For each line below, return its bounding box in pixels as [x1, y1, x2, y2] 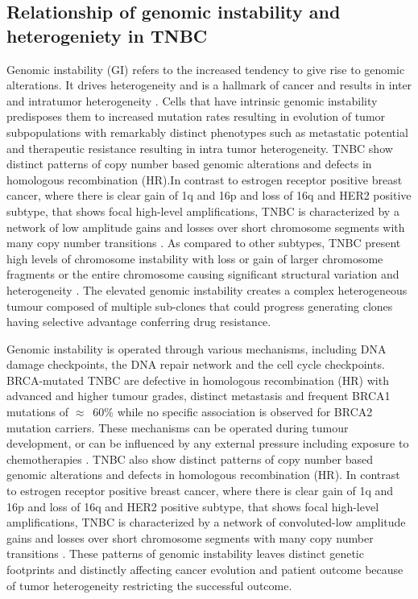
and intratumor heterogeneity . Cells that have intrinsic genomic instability [6, 92, 378, 109]
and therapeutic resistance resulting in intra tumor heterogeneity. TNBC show [6, 139, 393, 156]
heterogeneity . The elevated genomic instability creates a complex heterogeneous [6, 281, 408, 298]
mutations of [6, 403, 69, 420]
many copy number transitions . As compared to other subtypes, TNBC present [6, 234, 401, 251]
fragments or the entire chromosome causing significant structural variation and [6, 266, 399, 283]
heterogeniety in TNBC [6, 23, 208, 48]
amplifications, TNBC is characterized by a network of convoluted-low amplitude [6, 514, 406, 531]
